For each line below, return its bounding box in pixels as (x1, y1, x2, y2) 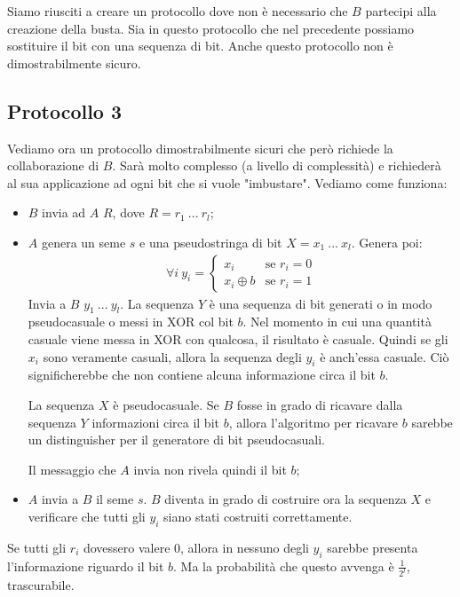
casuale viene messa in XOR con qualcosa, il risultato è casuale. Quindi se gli (28, 329, 448, 348)
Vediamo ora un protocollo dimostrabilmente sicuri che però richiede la (7, 138, 393, 157)
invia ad (42, 203, 86, 222)
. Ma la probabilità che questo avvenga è (173, 556, 394, 575)
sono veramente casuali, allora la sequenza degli (43, 347, 302, 365)
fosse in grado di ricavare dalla (236, 395, 403, 413)
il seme (96, 490, 134, 508)
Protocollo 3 (7, 97, 123, 124)
